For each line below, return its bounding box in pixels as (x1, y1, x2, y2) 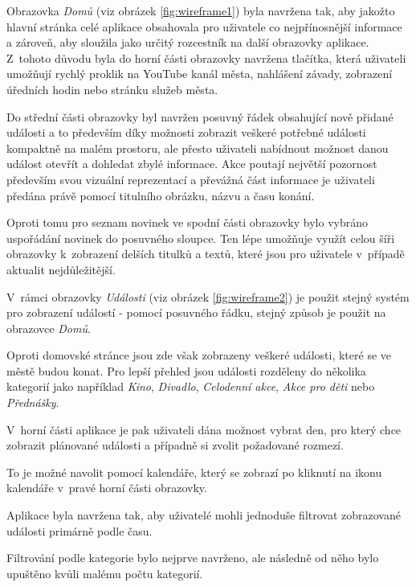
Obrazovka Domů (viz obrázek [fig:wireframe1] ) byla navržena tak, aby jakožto (6, 2, 395, 18)
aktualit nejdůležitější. (6, 261, 116, 277)
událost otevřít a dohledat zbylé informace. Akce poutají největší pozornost (6, 155, 377, 172)
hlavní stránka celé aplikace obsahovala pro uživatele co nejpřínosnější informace (6, 18, 402, 35)
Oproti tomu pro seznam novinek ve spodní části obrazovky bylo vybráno (6, 214, 368, 231)
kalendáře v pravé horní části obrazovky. (6, 479, 207, 496)
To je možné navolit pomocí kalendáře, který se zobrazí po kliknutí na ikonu (6, 463, 382, 480)
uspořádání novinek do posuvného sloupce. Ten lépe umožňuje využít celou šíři (6, 229, 395, 246)
